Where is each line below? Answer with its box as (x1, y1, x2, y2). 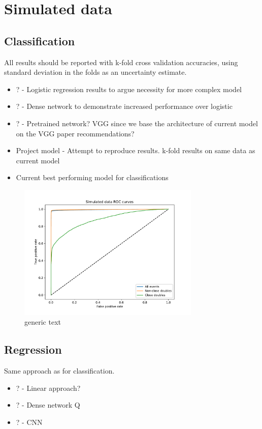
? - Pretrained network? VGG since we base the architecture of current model (16, 118, 258, 128)
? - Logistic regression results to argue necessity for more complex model (16, 83, 242, 94)
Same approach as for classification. (4, 365, 115, 376)
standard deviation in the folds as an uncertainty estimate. (4, 67, 187, 77)
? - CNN (16, 416, 43, 427)
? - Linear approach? (16, 382, 81, 393)
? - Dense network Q (16, 399, 80, 410)
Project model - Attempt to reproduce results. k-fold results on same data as (16, 145, 255, 156)
